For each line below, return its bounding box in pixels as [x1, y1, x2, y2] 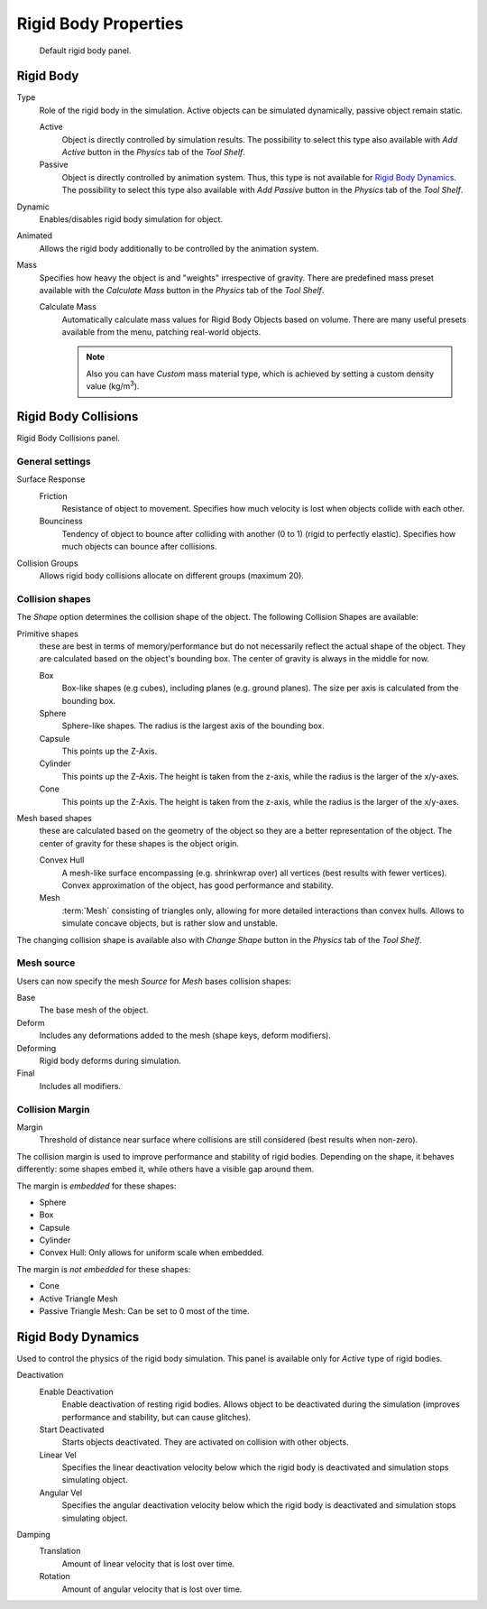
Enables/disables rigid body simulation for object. [39, 213, 224, 225]
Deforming [16, 1042, 57, 1053]
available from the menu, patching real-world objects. [61, 327, 262, 338]
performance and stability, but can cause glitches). [61, 1411, 252, 1422]
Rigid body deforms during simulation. [39, 1056, 181, 1067]
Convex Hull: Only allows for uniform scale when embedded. [39, 1247, 265, 1258]
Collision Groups [16, 558, 78, 569]
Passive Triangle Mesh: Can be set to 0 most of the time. [39, 1306, 250, 1317]
